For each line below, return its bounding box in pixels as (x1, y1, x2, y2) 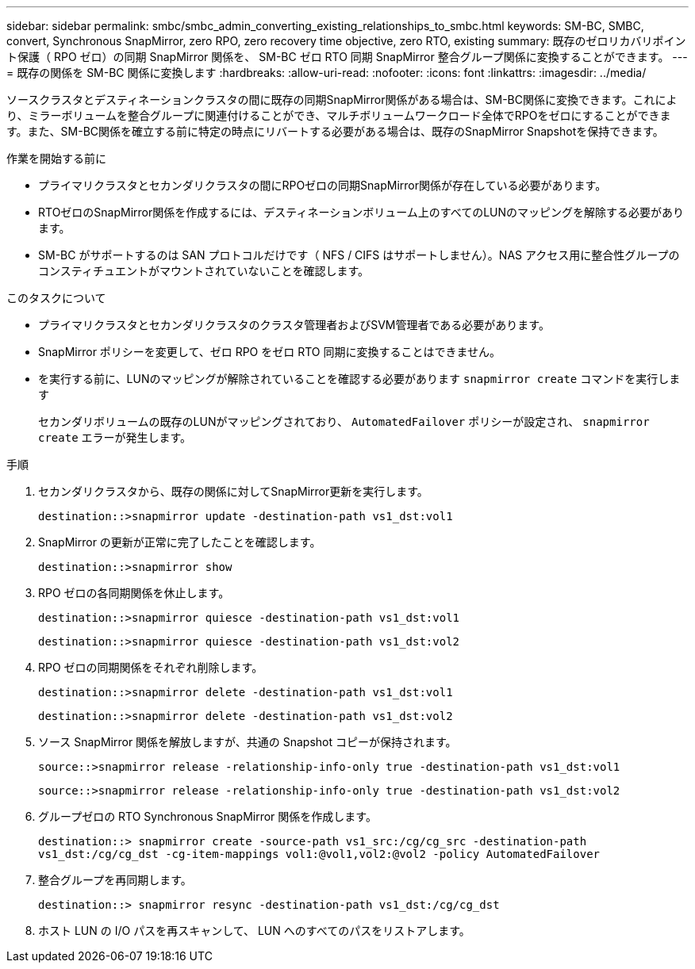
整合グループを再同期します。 (38, 873, 192, 887)
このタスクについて (6, 291, 106, 304)
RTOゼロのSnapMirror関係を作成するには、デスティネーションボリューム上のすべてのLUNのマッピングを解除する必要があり (38, 205, 685, 219)
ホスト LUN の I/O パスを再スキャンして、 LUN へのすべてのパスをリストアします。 (38, 924, 470, 937)
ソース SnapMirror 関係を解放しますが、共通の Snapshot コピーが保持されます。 (38, 735, 457, 749)
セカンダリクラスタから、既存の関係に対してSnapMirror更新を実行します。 (38, 484, 428, 498)
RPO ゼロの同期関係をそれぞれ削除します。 (38, 661, 263, 674)
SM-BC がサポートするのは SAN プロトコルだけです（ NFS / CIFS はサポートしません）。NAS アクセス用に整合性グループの (38, 248, 680, 262)
